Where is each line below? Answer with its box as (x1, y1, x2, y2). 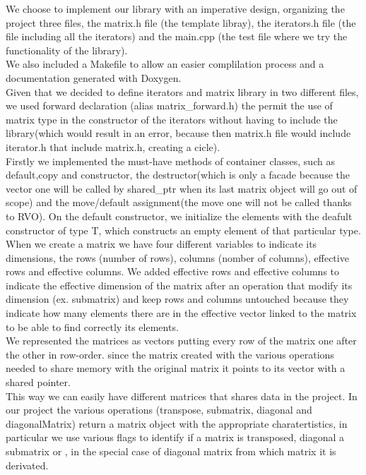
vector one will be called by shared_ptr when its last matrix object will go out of (6, 181, 358, 196)
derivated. (6, 457, 49, 472)
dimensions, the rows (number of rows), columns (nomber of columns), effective (6, 250, 349, 265)
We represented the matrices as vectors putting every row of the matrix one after (6, 333, 357, 348)
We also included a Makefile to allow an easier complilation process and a (6, 56, 324, 71)
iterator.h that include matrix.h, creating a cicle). (6, 139, 220, 154)
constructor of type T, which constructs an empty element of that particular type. (6, 222, 361, 237)
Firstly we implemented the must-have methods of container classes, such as (6, 153, 335, 168)
